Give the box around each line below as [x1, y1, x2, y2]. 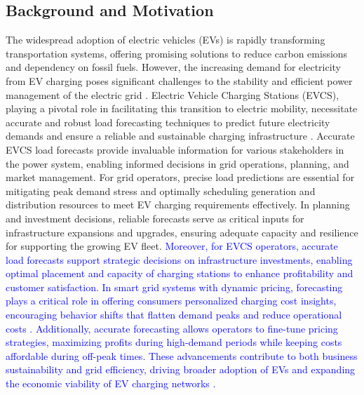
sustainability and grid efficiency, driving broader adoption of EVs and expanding [6, 362, 356, 377]
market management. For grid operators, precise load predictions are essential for [6, 170, 355, 185]
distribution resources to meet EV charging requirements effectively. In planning [6, 197, 350, 212]
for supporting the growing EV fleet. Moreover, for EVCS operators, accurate [6, 239, 338, 253]
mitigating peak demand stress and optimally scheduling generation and [6, 183, 316, 198]
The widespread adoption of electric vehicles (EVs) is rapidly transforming [6, 32, 325, 47]
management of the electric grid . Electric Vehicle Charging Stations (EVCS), [6, 87, 339, 102]
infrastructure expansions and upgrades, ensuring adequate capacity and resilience [6, 225, 358, 239]
